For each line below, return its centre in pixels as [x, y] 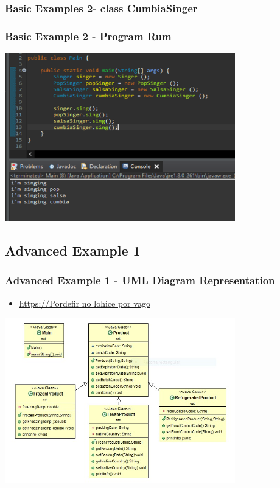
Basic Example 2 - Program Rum [88, 36]
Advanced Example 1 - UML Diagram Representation [140, 280]
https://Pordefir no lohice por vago [85, 303]
